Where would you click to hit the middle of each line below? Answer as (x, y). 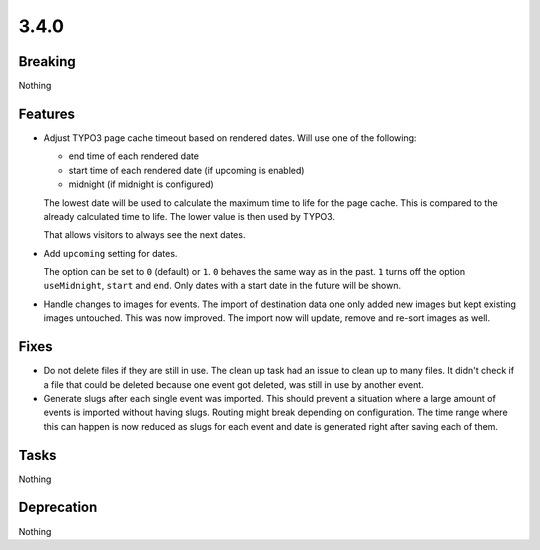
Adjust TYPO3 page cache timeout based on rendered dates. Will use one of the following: (230, 137)
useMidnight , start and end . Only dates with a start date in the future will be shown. (222, 286)
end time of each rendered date (134, 156)
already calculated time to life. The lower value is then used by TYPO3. (189, 216)
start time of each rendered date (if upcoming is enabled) (186, 170)
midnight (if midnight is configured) (141, 184)
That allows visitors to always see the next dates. (144, 235)
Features (46, 113)
